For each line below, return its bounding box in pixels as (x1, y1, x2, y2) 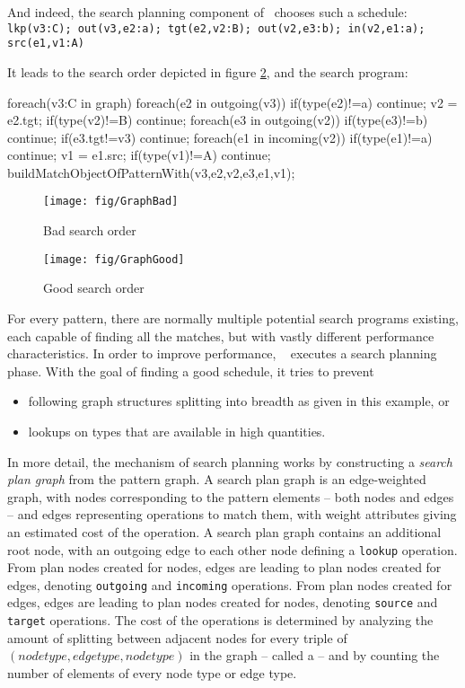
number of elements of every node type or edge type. (7, 663, 297, 682)
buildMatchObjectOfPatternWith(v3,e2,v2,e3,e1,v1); (7, 163, 295, 181)
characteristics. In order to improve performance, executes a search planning (7, 344, 437, 363)
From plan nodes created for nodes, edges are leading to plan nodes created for (7, 558, 442, 577)
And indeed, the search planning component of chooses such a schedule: (7, 3, 408, 21)
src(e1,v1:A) (7, 37, 84, 50)
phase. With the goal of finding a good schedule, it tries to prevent (7, 361, 374, 380)
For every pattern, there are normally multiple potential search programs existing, (7, 308, 459, 327)
